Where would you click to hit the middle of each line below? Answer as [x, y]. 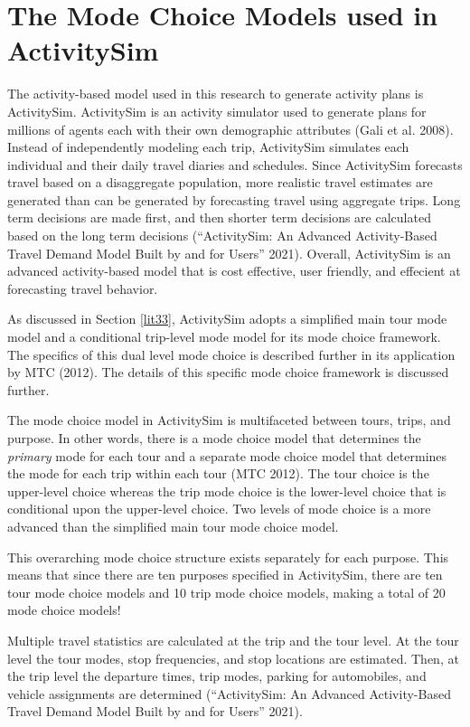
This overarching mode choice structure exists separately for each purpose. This [228, 557]
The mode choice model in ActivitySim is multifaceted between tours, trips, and [229, 420]
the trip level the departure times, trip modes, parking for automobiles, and [217, 676]
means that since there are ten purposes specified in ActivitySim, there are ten [225, 575]
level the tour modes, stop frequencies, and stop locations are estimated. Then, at [233, 658]
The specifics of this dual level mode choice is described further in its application [231, 354]
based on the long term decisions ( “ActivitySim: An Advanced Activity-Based [222, 236]
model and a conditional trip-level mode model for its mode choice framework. [224, 337]
